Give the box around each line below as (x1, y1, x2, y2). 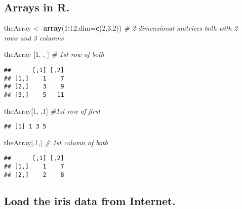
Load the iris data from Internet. (4, 193, 176, 208)
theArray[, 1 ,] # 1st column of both (4, 137, 108, 147)
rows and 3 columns (4, 32, 64, 42)
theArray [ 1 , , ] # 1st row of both (4, 49, 104, 59)
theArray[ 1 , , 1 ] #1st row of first (4, 105, 101, 116)
